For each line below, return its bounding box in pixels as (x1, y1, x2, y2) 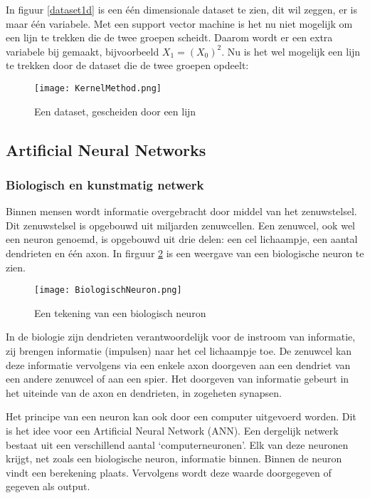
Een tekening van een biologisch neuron (34, 305, 206, 320)
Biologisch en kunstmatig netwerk (6, 175, 204, 193)
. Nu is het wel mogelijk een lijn (221, 43, 361, 58)
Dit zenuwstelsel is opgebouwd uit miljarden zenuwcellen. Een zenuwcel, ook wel (6, 217, 355, 232)
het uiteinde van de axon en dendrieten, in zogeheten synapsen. (6, 385, 282, 400)
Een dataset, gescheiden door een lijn (34, 103, 196, 118)
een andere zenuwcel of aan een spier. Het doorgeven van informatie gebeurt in (6, 371, 349, 386)
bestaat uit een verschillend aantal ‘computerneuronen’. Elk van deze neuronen (6, 437, 349, 452)
